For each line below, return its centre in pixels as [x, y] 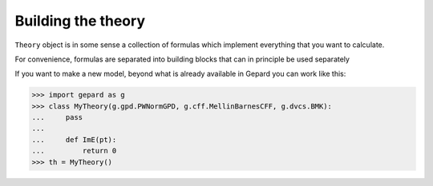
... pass [57, 117]
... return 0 [74, 151]
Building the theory [80, 21]
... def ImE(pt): [74, 139]
